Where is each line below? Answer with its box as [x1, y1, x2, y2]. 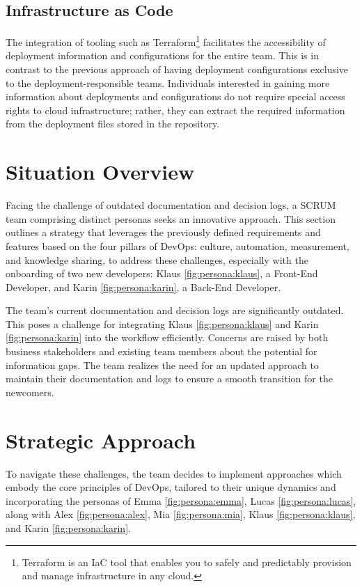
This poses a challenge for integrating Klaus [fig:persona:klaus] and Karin [6, 316, 319, 331]
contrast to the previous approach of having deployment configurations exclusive [6, 62, 349, 77]
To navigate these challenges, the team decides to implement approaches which [6, 466, 342, 480]
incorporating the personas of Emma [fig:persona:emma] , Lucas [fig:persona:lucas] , [6, 493, 356, 508]
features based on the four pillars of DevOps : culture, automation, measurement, [6, 238, 349, 253]
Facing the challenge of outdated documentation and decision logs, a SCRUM [6, 198, 336, 212]
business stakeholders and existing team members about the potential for [6, 344, 317, 359]
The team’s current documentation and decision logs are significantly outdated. [6, 303, 344, 318]
